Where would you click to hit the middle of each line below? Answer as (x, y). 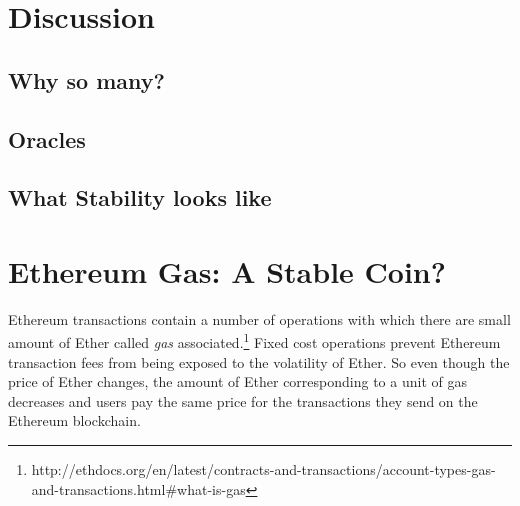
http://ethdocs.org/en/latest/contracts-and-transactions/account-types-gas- (263, 469)
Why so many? (86, 79)
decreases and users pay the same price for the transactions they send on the (243, 400)
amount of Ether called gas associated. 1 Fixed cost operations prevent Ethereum (254, 341)
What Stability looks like (140, 197)
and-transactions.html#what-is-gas (138, 488)
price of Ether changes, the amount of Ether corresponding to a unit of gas (237, 381)
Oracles (47, 138)
